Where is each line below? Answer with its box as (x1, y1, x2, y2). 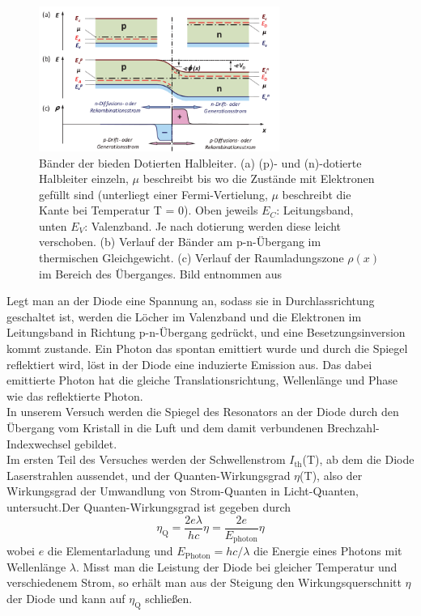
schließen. (145, 589, 193, 606)
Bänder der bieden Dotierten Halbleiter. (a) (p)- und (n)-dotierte (39, 154, 362, 171)
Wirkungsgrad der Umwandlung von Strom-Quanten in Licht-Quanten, (6, 482, 359, 499)
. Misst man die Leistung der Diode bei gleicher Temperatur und (75, 558, 398, 575)
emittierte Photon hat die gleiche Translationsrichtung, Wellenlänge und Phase (6, 372, 398, 389)
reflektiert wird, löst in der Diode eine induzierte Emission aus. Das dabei (6, 355, 372, 372)
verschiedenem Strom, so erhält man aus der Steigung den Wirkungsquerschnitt (6, 574, 402, 591)
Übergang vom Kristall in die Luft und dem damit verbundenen (6, 419, 324, 436)
